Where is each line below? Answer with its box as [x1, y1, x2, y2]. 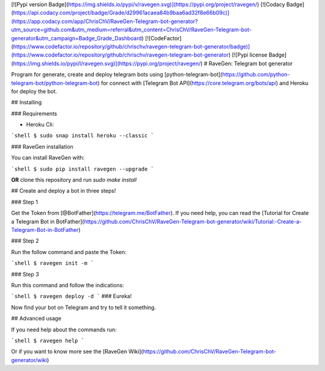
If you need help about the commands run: [11, 326, 117, 333]
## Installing [11, 99, 42, 106]
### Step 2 [11, 237, 39, 245]
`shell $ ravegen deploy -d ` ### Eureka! [11, 293, 132, 300]
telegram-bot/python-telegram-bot [11, 79, 98, 87]
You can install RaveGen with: [11, 154, 85, 161]
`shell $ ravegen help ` [11, 337, 84, 344]
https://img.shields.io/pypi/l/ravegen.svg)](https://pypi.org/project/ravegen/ [13, 60, 201, 67]
